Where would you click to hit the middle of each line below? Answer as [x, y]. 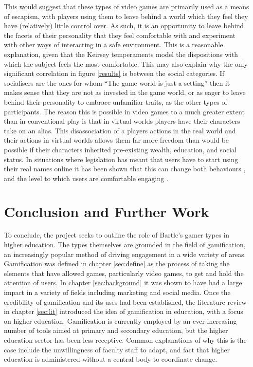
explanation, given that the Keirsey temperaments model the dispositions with [121, 54]
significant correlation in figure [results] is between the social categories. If [114, 73]
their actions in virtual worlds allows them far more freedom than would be [117, 140]
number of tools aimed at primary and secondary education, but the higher [116, 330]
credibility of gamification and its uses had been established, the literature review [125, 302]
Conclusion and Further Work [107, 211]
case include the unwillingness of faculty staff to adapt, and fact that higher [117, 349]
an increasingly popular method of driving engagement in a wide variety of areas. [125, 254]
